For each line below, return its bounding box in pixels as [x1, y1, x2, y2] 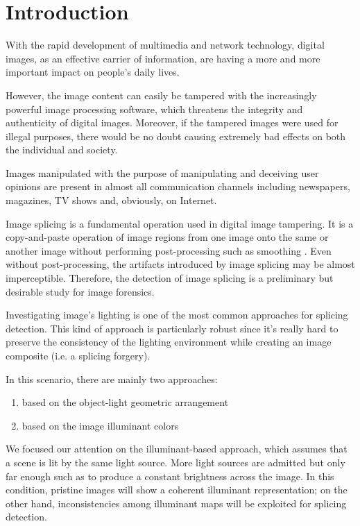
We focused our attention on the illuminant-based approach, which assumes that [6, 441, 348, 456]
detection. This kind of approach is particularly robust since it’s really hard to [6, 321, 338, 335]
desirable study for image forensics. [6, 284, 155, 298]
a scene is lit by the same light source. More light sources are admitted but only [6, 455, 345, 469]
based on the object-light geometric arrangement [22, 395, 229, 409]
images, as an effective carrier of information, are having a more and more [6, 51, 320, 65]
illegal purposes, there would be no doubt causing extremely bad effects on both [6, 128, 346, 143]
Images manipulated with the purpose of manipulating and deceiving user [6, 165, 319, 180]
